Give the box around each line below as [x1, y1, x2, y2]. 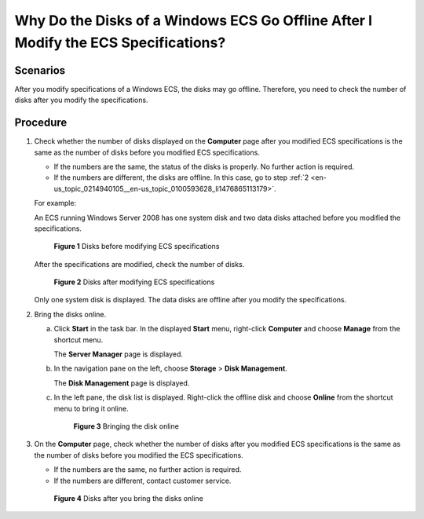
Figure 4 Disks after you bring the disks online [53, 493, 203, 503]
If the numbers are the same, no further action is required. [53, 465, 242, 474]
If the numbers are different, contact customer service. [53, 476, 232, 485]
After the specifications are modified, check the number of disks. [34, 259, 245, 269]
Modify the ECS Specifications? [14, 34, 226, 51]
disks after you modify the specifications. [14, 95, 148, 105]
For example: [34, 199, 77, 208]
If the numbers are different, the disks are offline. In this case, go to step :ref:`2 [53, 173, 309, 182]
